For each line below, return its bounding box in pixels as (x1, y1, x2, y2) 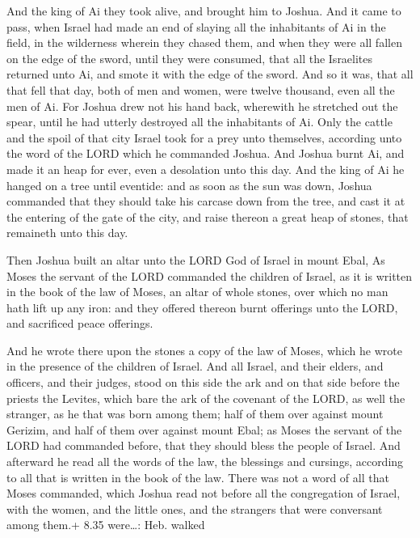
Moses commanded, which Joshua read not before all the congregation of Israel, (6, 485, 401, 502)
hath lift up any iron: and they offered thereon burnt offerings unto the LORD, (6, 299, 398, 316)
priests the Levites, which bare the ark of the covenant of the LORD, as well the (6, 389, 405, 406)
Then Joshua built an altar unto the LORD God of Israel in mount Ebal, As (6, 251, 385, 268)
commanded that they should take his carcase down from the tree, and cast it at (6, 193, 405, 210)
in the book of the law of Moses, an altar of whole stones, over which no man (6, 283, 388, 300)
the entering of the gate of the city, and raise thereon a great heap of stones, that (6, 208, 409, 225)
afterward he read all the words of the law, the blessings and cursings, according (6, 453, 404, 470)
